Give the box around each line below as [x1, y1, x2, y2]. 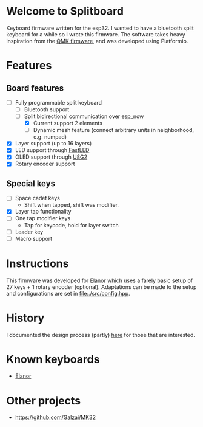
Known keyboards [6, 352, 100, 366]
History [6, 311, 45, 325]
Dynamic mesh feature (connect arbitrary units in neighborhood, [33, 127, 195, 134]
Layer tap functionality [15, 208, 72, 215]
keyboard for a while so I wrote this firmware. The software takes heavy [6, 30, 186, 38]
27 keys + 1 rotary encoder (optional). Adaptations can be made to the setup [6, 283, 197, 290]
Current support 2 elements [33, 120, 103, 127]
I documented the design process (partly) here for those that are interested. [6, 331, 196, 338]
